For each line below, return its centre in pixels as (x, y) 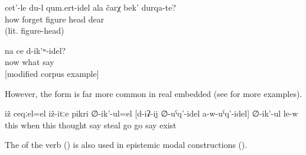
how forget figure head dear (55, 19)
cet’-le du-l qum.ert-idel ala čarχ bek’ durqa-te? (90, 7)
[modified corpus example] (52, 73)
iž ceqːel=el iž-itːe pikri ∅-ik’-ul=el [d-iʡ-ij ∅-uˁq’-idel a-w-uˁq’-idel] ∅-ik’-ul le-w (152, 113)
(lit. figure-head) (35, 30)
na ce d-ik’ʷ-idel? (35, 50)
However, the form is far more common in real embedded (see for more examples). (154, 93)
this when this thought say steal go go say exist (91, 125)
